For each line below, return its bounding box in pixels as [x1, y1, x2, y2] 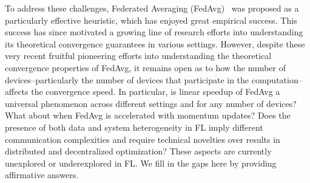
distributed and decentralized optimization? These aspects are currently [5, 145, 272, 157]
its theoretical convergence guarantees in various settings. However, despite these [5, 37, 305, 50]
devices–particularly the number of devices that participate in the [5, 73, 249, 86]
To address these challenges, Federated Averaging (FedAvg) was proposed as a [5, 2, 299, 14]
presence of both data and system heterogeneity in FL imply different [5, 120, 263, 133]
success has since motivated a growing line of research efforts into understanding [5, 26, 303, 38]
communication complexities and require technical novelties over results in [5, 133, 280, 145]
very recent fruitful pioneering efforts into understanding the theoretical [5, 49, 272, 62]
